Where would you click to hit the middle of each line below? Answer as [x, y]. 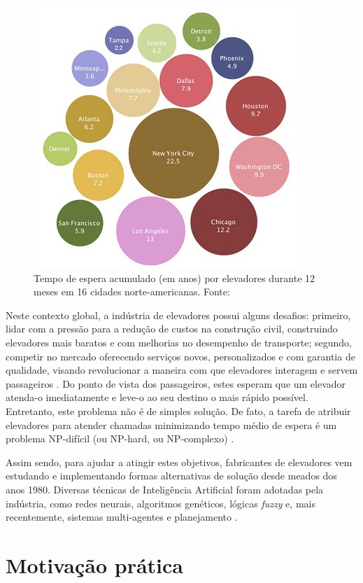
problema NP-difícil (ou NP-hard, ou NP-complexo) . [120, 438]
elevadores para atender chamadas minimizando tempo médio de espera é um [171, 424]
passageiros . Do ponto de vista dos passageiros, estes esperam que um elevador [176, 383]
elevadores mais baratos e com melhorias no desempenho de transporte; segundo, [179, 342]
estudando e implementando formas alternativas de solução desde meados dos [171, 476]
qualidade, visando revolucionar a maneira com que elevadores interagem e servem [182, 370]
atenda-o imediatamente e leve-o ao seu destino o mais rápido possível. [157, 397]
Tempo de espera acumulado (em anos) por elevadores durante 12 [175, 278]
